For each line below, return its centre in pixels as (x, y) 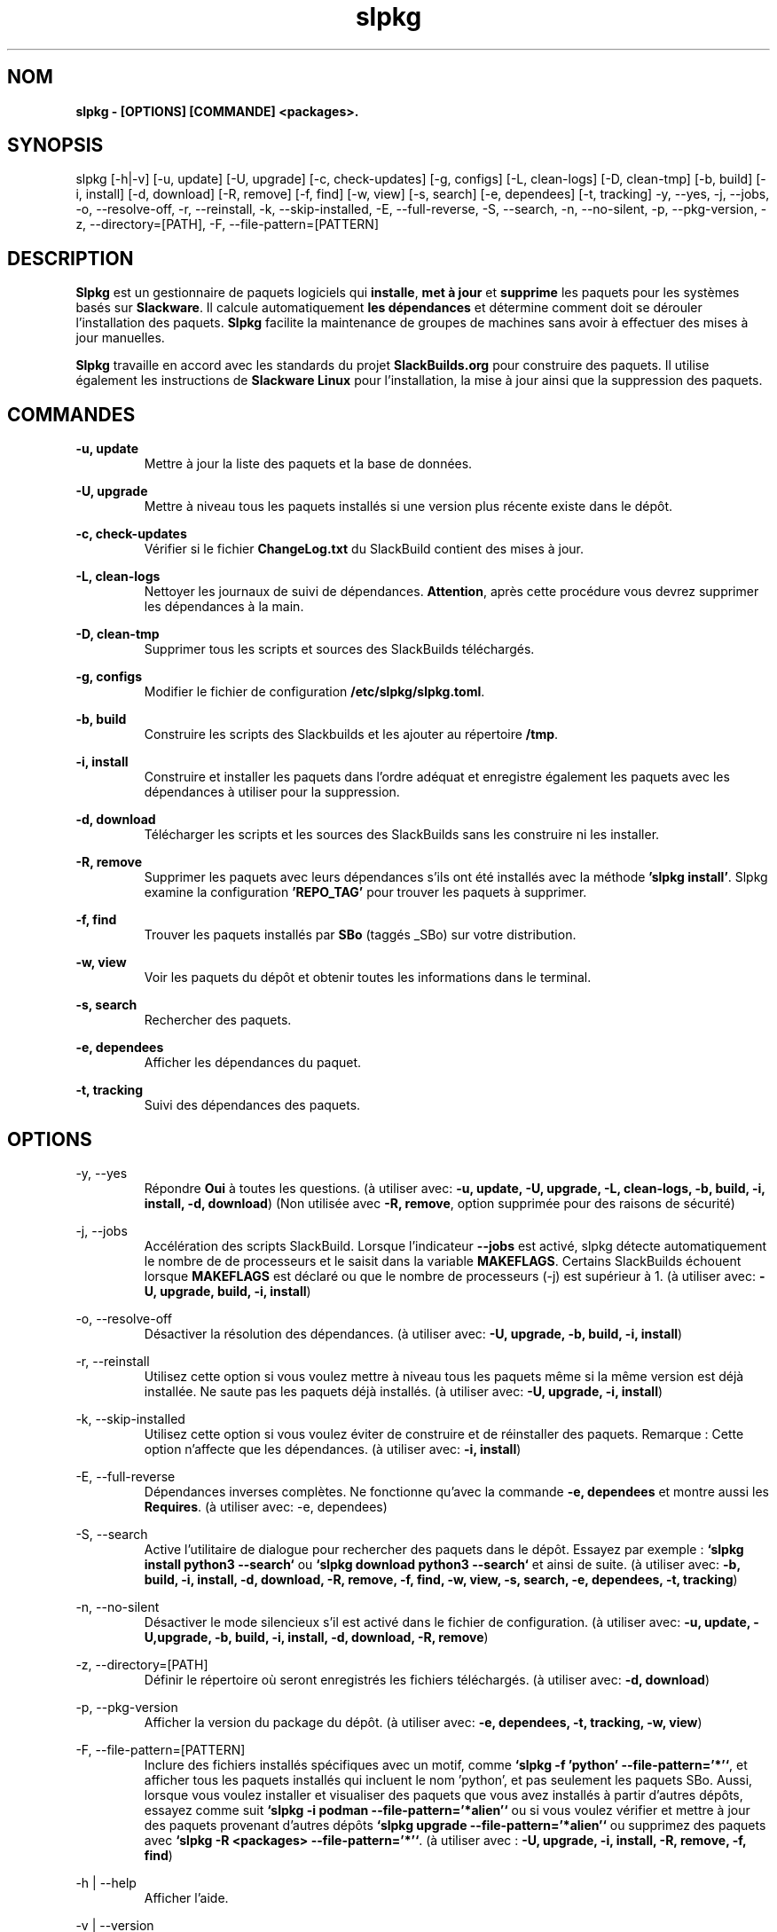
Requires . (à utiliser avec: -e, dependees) (266, 1506)
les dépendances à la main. (224, 607)
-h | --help (106, 1882)
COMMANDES (71, 414)
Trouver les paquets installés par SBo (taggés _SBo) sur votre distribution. (360, 935)
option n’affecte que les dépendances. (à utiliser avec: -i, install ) (333, 1449)
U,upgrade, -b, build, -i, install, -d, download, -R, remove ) (316, 1637)
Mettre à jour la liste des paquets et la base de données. (308, 464)
